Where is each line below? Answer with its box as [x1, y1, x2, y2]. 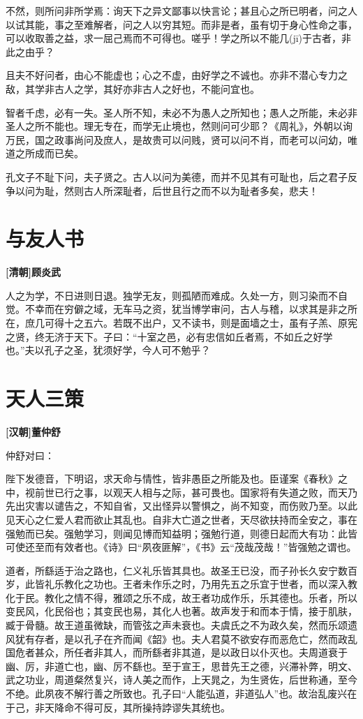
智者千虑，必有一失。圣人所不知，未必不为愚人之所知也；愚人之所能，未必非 [6, 105, 357, 119]
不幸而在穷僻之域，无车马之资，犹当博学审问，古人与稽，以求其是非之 [24, 302, 348, 316]
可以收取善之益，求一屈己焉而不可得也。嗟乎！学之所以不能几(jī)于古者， [6, 31, 342, 45]
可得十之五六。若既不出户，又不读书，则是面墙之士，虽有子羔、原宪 [44, 316, 357, 330]
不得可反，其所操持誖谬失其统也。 [73, 699, 230, 714]
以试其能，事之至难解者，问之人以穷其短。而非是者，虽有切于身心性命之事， [6, 17, 357, 31]
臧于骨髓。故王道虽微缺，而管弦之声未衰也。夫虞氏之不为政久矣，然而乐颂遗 [6, 618, 357, 632]
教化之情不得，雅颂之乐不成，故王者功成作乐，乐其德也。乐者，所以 [44, 590, 357, 605]
